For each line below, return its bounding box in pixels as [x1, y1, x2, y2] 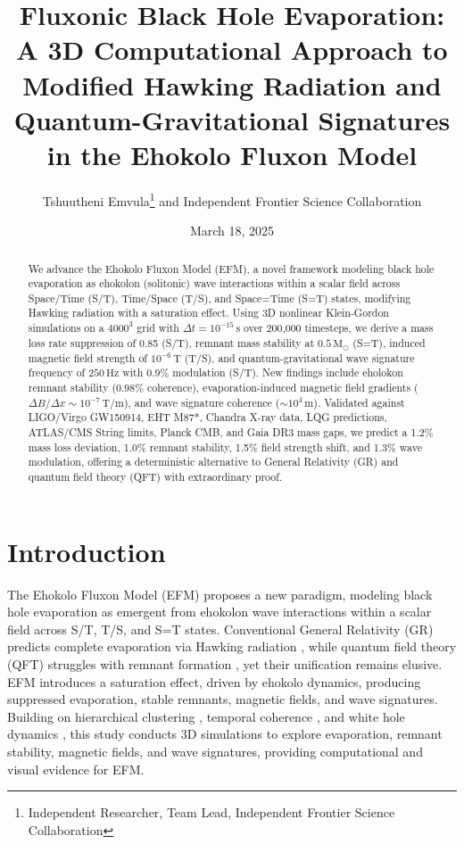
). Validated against [313, 394, 405, 410]
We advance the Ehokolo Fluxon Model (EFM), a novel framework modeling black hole [28, 261, 435, 276]
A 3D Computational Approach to [16, 31, 448, 68]
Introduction [7, 533, 166, 569]
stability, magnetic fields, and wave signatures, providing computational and [7, 741, 423, 760]
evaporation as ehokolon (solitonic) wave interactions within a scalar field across [28, 276, 401, 291]
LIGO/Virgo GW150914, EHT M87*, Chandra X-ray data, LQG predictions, [28, 410, 387, 425]
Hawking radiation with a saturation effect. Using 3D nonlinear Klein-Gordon [28, 305, 389, 320]
